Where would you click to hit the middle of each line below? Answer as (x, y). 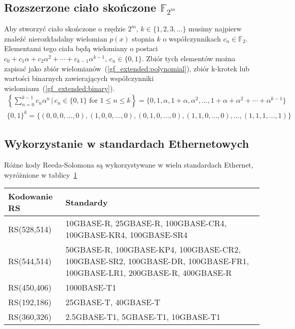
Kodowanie (31, 196)
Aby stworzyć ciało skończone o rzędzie (65, 29)
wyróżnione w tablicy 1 (41, 174)
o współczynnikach (192, 38)
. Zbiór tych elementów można (189, 58)
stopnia (143, 38)
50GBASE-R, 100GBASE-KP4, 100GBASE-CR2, (153, 250)
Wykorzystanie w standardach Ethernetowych (127, 143)
